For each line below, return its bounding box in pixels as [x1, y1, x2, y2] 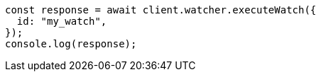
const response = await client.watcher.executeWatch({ [5, 4, 317, 16]
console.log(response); [5, 38, 137, 49]
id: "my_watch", [16, 16, 107, 27]
